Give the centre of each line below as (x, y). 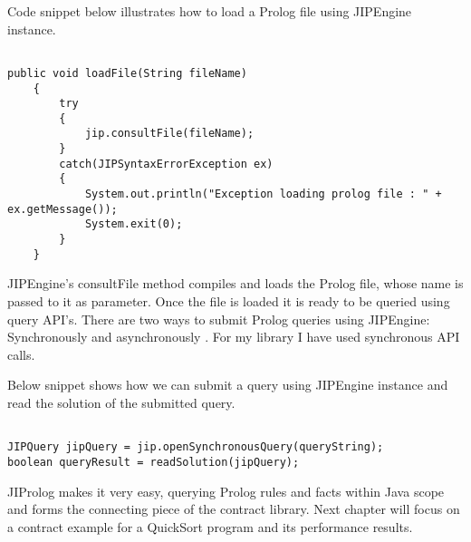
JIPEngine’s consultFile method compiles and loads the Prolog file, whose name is (235, 283)
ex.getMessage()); (62, 209)
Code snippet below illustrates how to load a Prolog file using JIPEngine (210, 11)
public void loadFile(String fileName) (127, 73)
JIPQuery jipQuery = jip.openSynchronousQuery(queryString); (196, 447)
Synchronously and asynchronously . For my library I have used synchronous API (234, 337)
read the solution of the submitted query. (121, 402)
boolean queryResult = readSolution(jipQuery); (154, 462)
